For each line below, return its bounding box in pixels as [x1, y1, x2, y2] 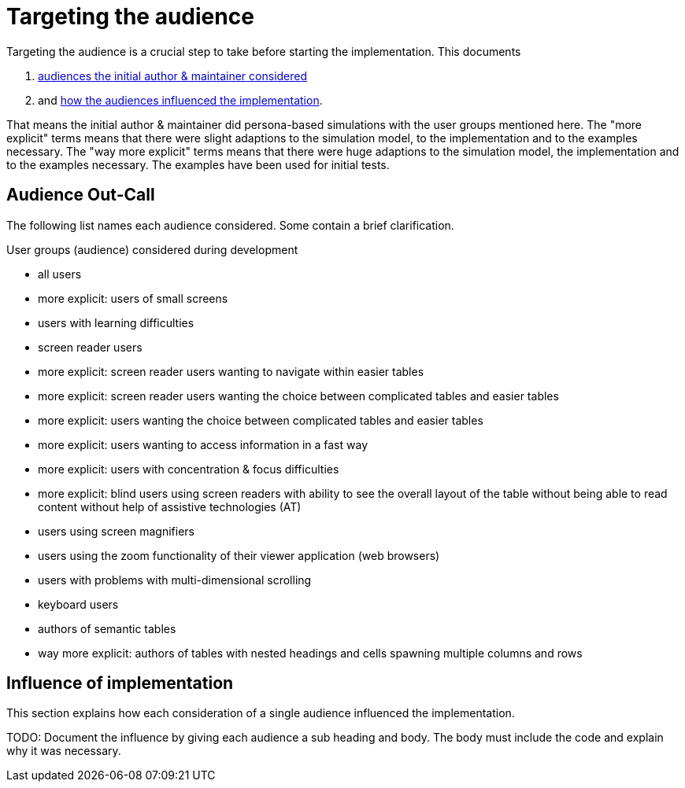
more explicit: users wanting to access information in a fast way [38, 437, 368, 451]
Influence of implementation [6, 673, 234, 694]
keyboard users [38, 597, 119, 611]
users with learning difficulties [38, 315, 194, 330]
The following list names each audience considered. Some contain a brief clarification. [6, 218, 454, 232]
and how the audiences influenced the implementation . [38, 93, 323, 107]
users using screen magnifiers [38, 524, 195, 538]
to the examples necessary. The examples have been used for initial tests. [6, 157, 390, 171]
